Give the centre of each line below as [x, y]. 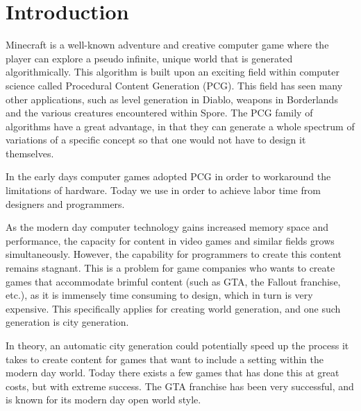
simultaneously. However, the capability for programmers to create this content [174, 254]
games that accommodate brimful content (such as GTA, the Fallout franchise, [173, 281]
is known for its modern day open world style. [103, 400]
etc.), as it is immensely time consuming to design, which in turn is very [159, 295]
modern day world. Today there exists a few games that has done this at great [173, 373]
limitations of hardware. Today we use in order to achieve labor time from [163, 190]
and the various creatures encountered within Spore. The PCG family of [159, 113]
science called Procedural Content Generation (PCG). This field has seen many [174, 85]
